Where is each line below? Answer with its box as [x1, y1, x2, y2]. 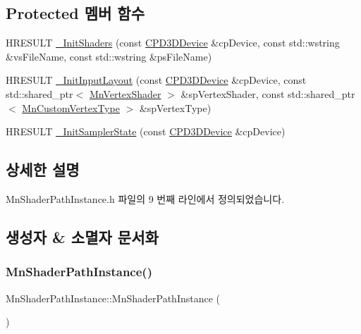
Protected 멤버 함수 [6, 2, 145, 24]
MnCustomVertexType [22, 100, 120, 115]
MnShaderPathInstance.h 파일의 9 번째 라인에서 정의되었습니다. [6, 191, 285, 206]
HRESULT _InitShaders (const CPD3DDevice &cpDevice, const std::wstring [6, 35, 340, 50]
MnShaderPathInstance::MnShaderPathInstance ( [6, 290, 221, 305]
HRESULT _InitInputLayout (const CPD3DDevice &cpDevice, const [6, 73, 307, 87]
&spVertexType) [139, 100, 212, 115]
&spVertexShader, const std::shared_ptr [180, 86, 355, 101]
